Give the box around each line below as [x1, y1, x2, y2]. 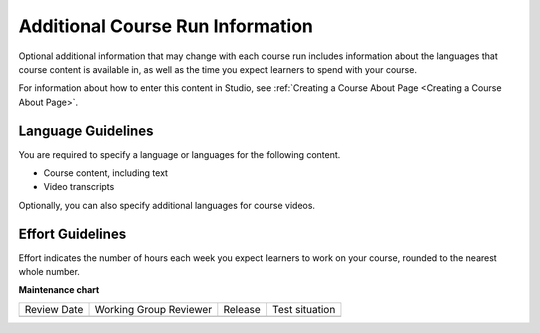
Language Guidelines [18, 122, 154, 139]
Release [223, 302, 262, 316]
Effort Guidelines [18, 225, 127, 242]
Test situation [271, 302, 336, 316]
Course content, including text [43, 167, 169, 179]
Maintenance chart [18, 284, 100, 296]
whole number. [18, 266, 80, 278]
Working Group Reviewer [94, 302, 213, 316]
